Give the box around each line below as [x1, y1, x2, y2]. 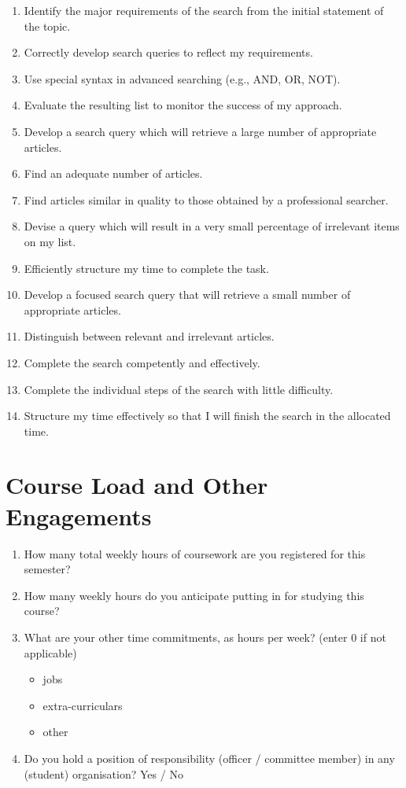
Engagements [6, 499, 152, 532]
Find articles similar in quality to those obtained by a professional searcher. [24, 191, 389, 208]
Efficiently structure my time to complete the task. [24, 260, 269, 276]
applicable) [24, 644, 77, 661]
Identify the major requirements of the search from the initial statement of [24, 2, 384, 18]
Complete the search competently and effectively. [24, 354, 260, 370]
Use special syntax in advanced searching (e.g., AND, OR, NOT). [24, 70, 341, 87]
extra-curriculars [42, 697, 123, 713]
